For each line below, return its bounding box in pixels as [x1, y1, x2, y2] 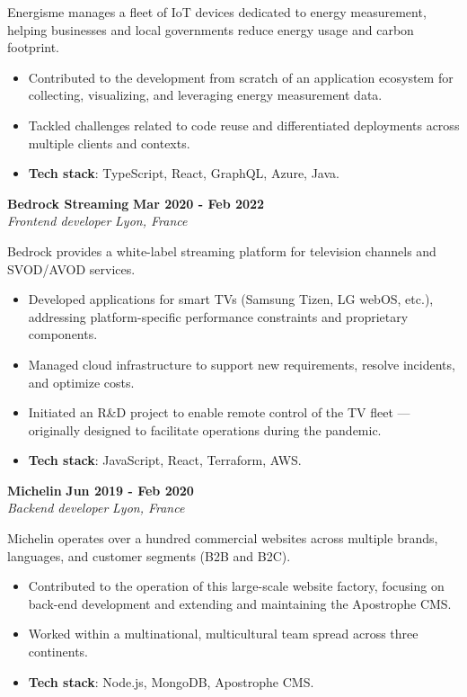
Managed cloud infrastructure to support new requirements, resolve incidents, [28, 354, 455, 373]
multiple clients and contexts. [28, 133, 190, 152]
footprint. [7, 38, 60, 57]
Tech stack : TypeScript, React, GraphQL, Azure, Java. [28, 164, 339, 183]
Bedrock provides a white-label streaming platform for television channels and [7, 241, 436, 260]
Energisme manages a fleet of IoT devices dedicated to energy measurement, [7, 3, 427, 21]
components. [28, 325, 98, 344]
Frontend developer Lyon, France [7, 211, 188, 230]
